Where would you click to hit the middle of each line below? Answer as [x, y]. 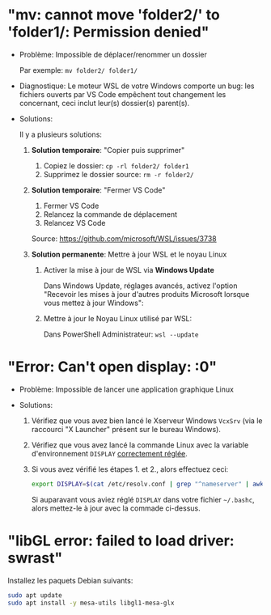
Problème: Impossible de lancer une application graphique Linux [126, 389]
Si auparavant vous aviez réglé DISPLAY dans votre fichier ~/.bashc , [143, 499]
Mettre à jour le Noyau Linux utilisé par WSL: [118, 318]
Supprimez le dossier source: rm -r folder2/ [119, 174]
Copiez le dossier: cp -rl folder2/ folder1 [116, 165]
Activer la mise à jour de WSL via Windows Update [129, 269]
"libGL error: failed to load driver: [121, 541]
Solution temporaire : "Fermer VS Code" [98, 190]
